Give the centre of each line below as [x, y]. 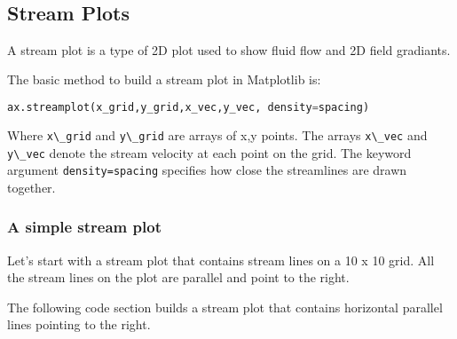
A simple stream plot [84, 227]
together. [32, 187]
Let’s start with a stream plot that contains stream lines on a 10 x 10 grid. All [221, 260]
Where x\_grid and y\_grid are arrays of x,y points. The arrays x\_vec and [217, 134]
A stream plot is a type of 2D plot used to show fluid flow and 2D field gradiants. [229, 49]
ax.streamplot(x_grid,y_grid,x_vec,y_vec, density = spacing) [189, 107]
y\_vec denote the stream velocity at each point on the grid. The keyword [209, 152]
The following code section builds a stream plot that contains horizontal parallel [225, 307]
